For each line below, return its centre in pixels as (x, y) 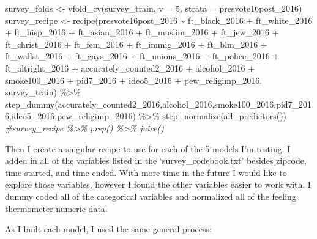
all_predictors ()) (255, 116)
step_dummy (30, 104)
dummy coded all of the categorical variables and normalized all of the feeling (151, 196)
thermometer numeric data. (56, 208)
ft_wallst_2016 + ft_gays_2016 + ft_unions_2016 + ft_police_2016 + (142, 56)
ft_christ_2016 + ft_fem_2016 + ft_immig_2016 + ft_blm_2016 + (136, 44)
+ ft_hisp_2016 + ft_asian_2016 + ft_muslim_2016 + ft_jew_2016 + (142, 32)
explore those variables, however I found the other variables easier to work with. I (158, 184)
